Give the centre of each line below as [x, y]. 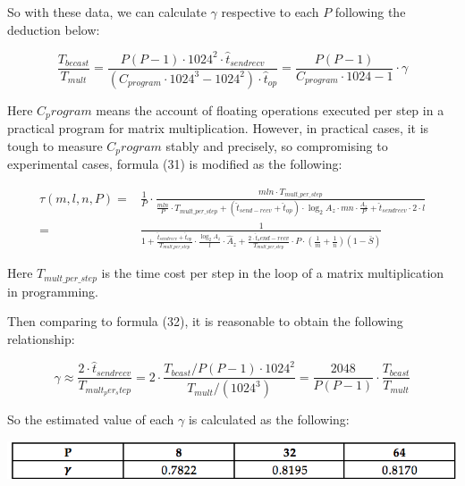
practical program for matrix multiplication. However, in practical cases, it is [218, 128]
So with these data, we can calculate [107, 12]
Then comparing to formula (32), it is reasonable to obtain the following [205, 321]
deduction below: [54, 29]
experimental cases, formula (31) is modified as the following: [175, 164]
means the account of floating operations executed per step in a [270, 109]
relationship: [41, 339]
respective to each [270, 12]
